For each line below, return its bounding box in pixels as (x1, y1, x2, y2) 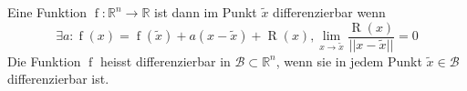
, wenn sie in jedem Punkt (275, 51, 422, 70)
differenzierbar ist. (7, 69, 109, 88)
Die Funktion (7, 51, 81, 70)
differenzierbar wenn (273, 3, 386, 21)
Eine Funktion (7, 3, 88, 21)
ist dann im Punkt (154, 3, 257, 21)
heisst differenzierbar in (99, 51, 231, 70)
